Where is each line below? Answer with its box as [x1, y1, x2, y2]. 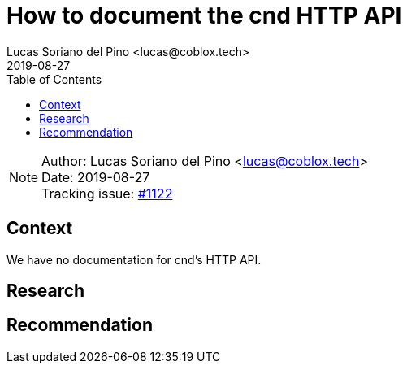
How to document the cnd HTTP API [6, 2, 402, 29]
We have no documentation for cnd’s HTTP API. [6, 252, 262, 267]
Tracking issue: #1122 [41, 185, 173, 202]
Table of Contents [6, 72, 102, 86]
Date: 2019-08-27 [41, 168, 150, 185]
